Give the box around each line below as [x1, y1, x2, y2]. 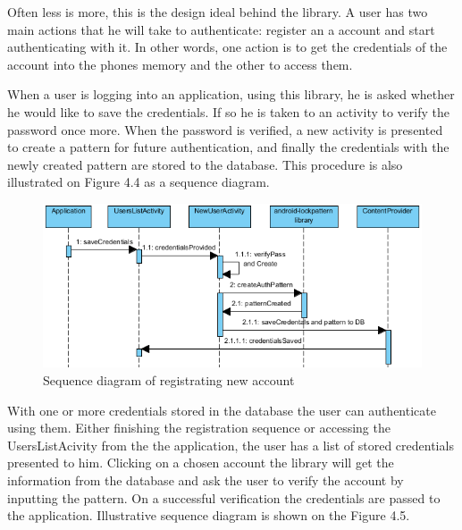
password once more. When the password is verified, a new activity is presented [7, 120, 443, 139]
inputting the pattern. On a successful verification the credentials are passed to [7, 488, 441, 507]
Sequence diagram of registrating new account [43, 370, 295, 389]
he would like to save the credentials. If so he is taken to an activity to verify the [7, 102, 449, 121]
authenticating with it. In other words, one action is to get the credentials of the [7, 38, 448, 56]
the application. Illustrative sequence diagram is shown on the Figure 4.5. [7, 506, 410, 525]
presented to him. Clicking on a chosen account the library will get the [7, 453, 394, 472]
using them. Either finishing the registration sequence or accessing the [7, 418, 391, 437]
